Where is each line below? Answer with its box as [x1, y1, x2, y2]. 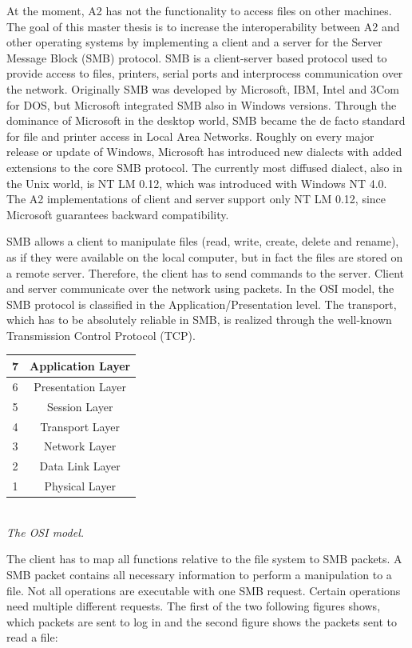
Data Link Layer [39, 458, 121, 474]
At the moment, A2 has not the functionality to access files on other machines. [6, 2, 392, 18]
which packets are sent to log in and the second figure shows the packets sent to [6, 613, 397, 630]
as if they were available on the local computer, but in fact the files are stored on [6, 248, 403, 265]
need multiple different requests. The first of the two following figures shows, [6, 598, 381, 614]
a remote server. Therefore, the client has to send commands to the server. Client [6, 264, 404, 281]
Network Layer [44, 438, 117, 454]
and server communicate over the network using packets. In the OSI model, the [6, 280, 394, 297]
